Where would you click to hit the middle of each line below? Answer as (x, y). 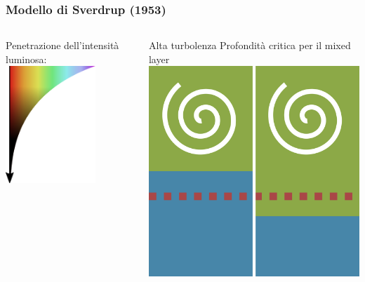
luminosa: (26, 59)
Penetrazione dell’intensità (62, 45)
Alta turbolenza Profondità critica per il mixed (250, 45)
